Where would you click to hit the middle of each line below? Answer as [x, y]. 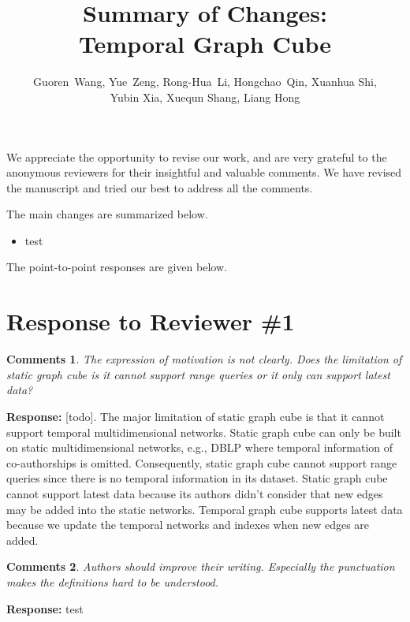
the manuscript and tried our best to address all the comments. [160, 187]
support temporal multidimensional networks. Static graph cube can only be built [204, 432]
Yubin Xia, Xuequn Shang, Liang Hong [205, 97]
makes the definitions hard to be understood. [113, 581]
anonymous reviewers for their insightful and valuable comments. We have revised [204, 172]
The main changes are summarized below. [107, 214]
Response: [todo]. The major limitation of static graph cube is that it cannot [196, 416]
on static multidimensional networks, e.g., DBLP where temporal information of [200, 447]
